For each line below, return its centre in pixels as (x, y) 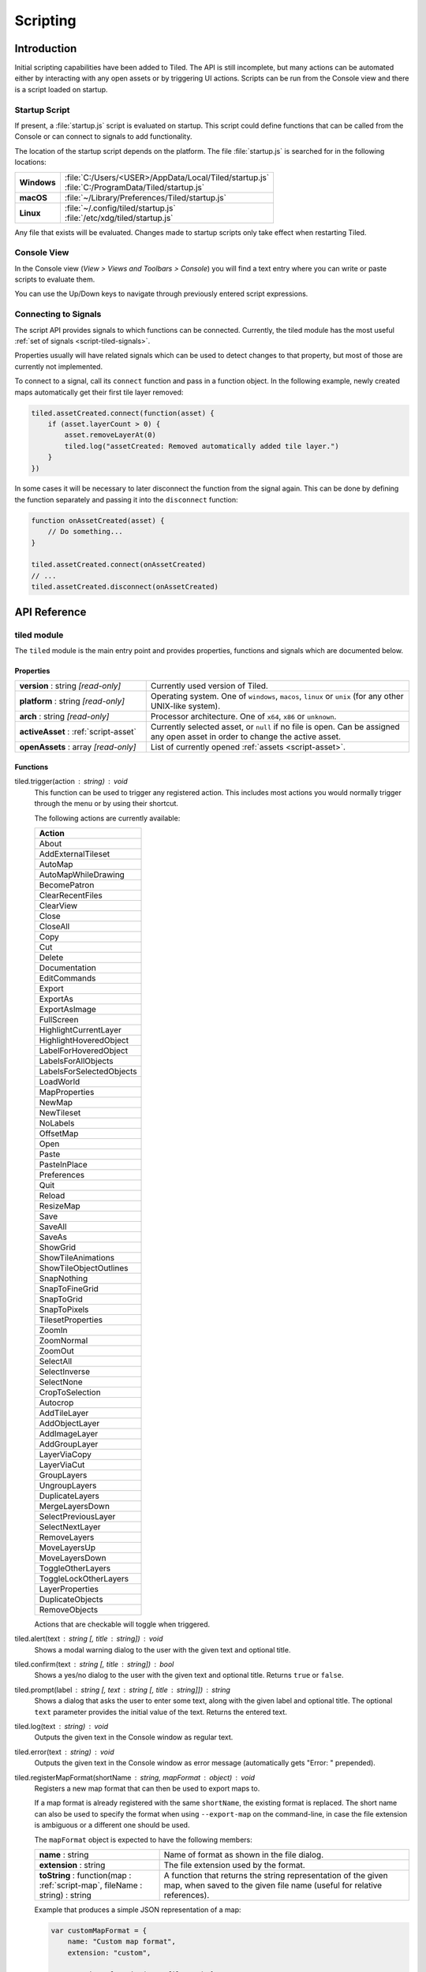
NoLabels (57, 1122)
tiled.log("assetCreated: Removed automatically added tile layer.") (202, 446)
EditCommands (67, 978)
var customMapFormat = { (99, 1930)
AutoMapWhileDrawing (82, 874)
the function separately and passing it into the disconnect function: (126, 499)
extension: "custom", (109, 1953)
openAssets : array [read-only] (78, 747)
